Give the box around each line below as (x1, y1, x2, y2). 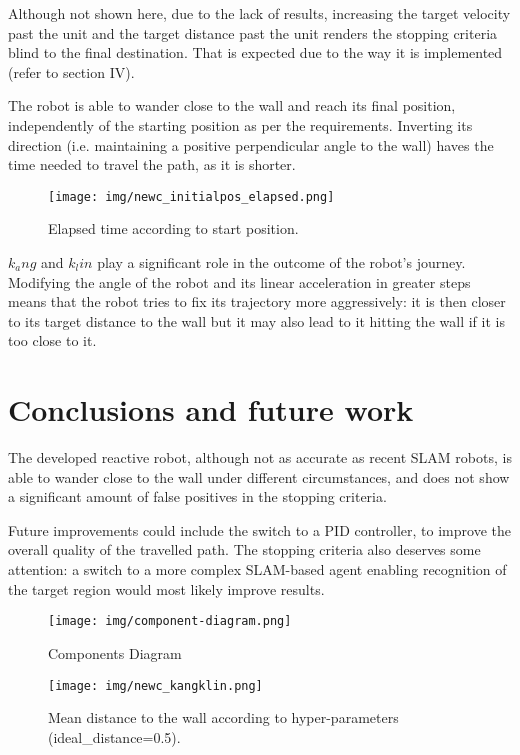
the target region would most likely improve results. (8, 578, 325, 599)
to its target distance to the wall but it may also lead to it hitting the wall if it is (8, 310, 505, 331)
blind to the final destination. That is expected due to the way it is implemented (8, 42, 503, 63)
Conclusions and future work (8, 389, 414, 430)
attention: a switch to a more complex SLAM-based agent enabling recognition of (8, 559, 507, 580)
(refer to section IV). (8, 61, 135, 82)
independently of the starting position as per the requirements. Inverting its (8, 114, 473, 135)
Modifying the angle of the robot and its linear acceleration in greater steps (8, 271, 471, 292)
